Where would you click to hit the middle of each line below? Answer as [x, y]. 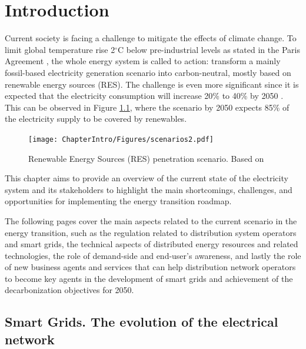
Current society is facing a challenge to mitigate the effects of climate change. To [151, 38]
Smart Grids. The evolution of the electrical [142, 322]
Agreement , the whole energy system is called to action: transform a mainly [143, 61]
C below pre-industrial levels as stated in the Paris [209, 49]
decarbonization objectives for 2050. [69, 290]
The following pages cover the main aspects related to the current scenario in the [151, 220]
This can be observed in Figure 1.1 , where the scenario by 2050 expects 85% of [147, 107]
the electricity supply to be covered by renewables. [96, 119]
